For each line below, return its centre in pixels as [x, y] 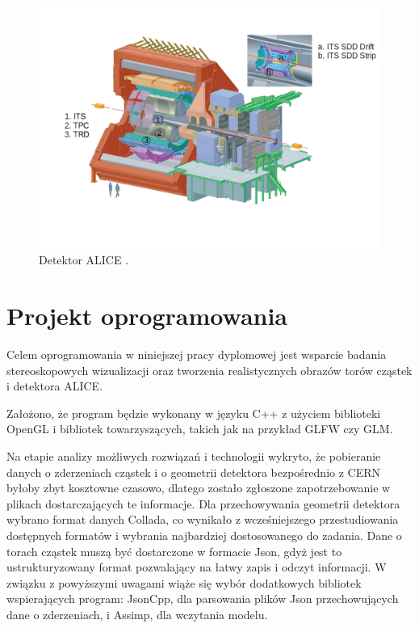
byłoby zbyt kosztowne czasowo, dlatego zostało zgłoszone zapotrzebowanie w [199, 488]
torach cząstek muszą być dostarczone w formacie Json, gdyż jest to [174, 551]
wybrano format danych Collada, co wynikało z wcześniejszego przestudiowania [203, 519]
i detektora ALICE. [55, 386]
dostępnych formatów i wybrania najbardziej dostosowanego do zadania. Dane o [204, 535]
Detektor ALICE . [84, 260]
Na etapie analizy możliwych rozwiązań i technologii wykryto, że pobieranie [194, 456]
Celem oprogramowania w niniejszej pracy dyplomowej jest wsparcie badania [197, 354]
